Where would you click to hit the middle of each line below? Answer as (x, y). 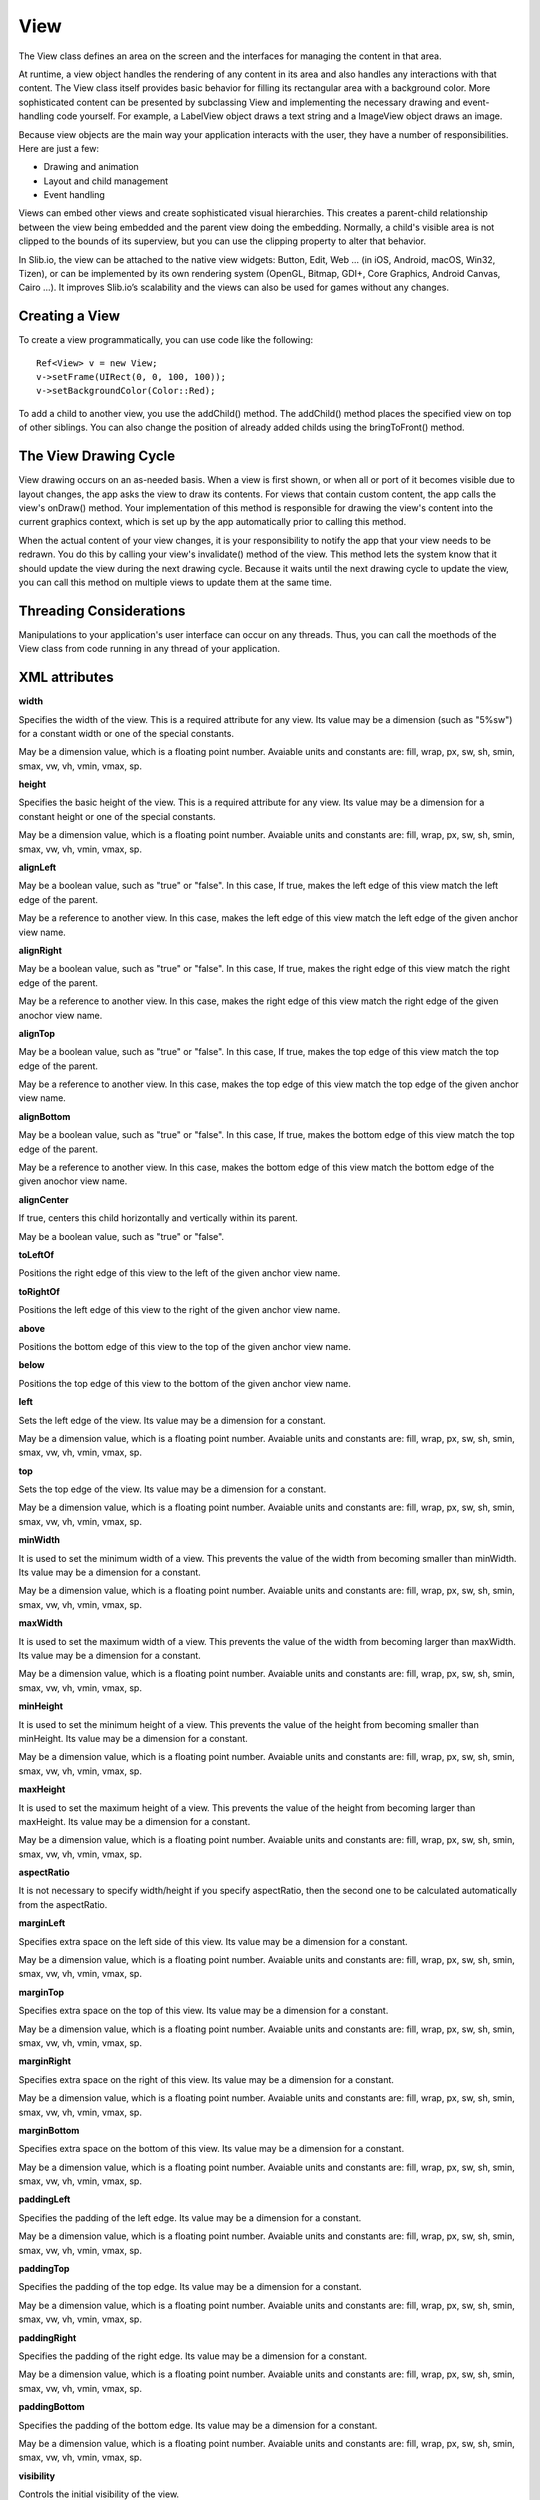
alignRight (40, 950)
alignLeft (37, 867)
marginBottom (49, 2130)
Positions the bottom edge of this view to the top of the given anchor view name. (185, 1346)
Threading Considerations (102, 610)
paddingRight (47, 2337)
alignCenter (43, 1199)
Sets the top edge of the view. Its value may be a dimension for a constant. (172, 1489)
